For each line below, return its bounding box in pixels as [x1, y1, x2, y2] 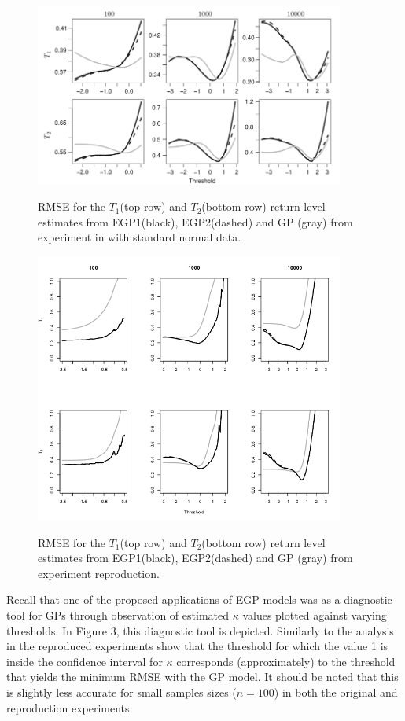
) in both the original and [274, 683, 398, 700]
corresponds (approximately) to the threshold [176, 653, 396, 669]
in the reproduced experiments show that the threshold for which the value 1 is [6, 638, 388, 654]
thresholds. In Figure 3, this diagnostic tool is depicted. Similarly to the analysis [6, 622, 394, 638]
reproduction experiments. [6, 699, 133, 715]
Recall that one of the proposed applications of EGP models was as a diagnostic [6, 591, 392, 608]
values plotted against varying [242, 607, 387, 623]
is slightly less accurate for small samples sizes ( [6, 683, 237, 700]
